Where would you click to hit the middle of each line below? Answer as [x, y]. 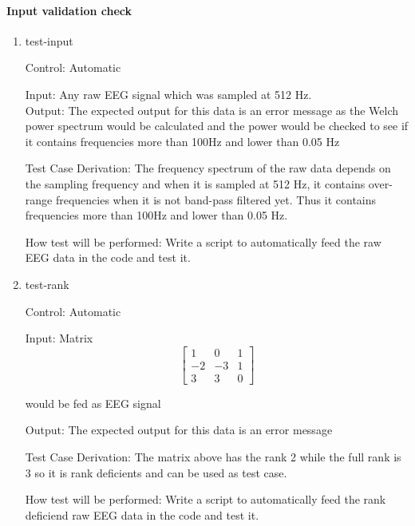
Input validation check [69, 10]
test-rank [47, 284]
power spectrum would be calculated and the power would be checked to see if [217, 126]
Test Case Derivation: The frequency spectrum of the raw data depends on [208, 168]
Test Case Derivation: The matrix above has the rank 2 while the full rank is [213, 456]
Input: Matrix [59, 338]
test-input [49, 40]
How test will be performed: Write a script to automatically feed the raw [203, 241]
